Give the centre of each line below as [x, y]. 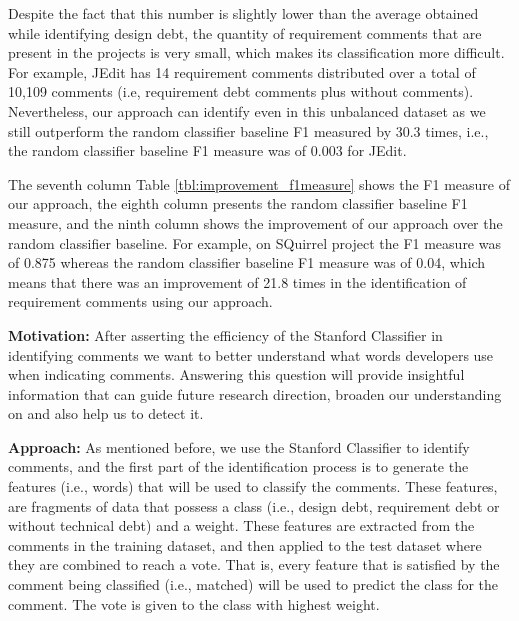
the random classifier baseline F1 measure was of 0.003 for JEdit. [207, 150]
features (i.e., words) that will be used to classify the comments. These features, [253, 486]
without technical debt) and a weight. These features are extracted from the [241, 525]
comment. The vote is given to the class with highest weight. [194, 603]
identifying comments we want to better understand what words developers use [251, 354]
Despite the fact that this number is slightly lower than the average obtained [243, 13]
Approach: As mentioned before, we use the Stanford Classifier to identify [239, 446]
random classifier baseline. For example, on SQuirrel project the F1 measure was [254, 242]
